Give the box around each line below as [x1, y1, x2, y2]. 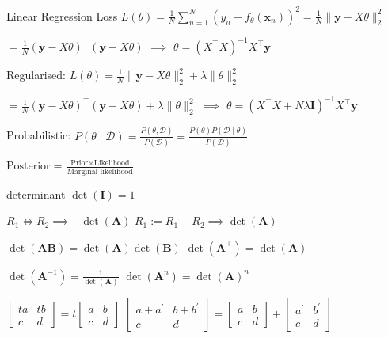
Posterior [6, 161, 51, 173]
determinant [6, 185, 66, 202]
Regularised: [6, 66, 66, 82]
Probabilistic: [6, 127, 71, 143]
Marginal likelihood [67, 167, 133, 176]
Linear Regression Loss [6, 7, 118, 24]
